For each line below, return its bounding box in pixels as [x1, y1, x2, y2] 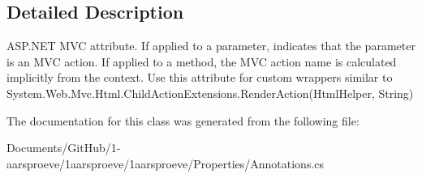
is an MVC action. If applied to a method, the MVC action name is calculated [6, 53, 397, 70]
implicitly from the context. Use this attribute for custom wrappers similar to [6, 69, 393, 86]
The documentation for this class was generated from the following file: [6, 112, 360, 129]
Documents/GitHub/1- [6, 139, 121, 156]
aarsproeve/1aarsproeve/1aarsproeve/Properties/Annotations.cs [6, 155, 325, 172]
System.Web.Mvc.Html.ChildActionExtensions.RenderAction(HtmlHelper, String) [6, 84, 414, 101]
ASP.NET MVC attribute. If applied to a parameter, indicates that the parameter [6, 37, 416, 54]
